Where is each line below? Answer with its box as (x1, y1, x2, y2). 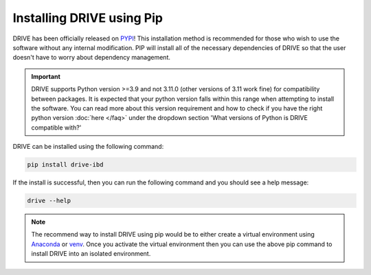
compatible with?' (31, 123, 82, 132)
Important (31, 72, 61, 80)
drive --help (27, 197, 71, 205)
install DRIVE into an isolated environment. (31, 250, 151, 258)
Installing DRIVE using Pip (12, 10, 163, 25)
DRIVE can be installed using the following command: (12, 143, 164, 151)
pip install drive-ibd (27, 161, 104, 169)
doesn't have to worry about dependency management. (12, 53, 171, 62)
